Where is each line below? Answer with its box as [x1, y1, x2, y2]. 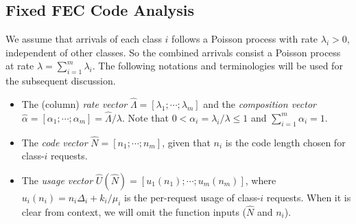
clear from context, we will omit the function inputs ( [21, 205, 247, 219]
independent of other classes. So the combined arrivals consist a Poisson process [5, 45, 341, 59]
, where [245, 173, 276, 188]
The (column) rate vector [21, 97, 128, 111]
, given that [162, 135, 211, 149]
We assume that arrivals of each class [5, 32, 162, 46]
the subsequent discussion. [5, 74, 116, 88]
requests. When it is [266, 190, 351, 205]
